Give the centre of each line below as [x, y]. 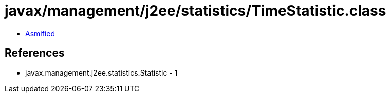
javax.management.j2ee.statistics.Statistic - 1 [101, 72]
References [35, 53]
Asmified [40, 33]
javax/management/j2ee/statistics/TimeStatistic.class [196, 11]
